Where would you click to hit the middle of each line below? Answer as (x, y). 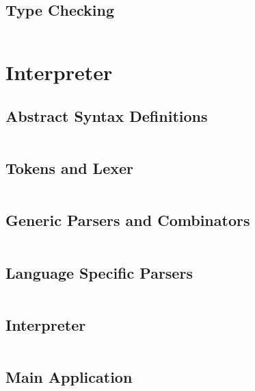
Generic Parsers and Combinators (128, 220)
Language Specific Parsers (99, 272)
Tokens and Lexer (69, 168)
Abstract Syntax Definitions (107, 115)
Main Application (69, 376)
